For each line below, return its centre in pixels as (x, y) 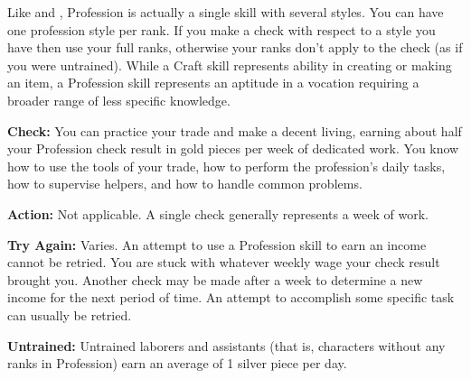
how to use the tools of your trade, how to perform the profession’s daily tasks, (226, 166)
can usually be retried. (70, 314)
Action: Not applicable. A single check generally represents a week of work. (218, 213)
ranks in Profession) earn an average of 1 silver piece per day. (177, 363)
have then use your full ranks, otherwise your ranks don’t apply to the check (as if (235, 47)
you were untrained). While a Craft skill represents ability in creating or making (230, 65)
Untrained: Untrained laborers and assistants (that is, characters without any (226, 345)
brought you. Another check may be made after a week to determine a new (215, 279)
